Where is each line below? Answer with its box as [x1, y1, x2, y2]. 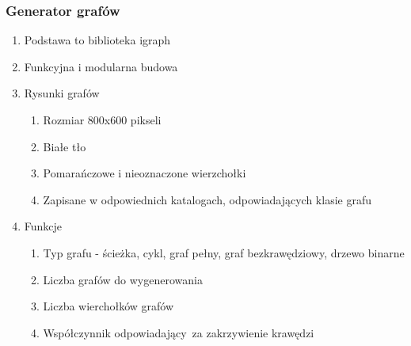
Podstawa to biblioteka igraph [24, 32, 171, 48]
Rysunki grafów [24, 85, 100, 101]
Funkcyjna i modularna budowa [24, 58, 178, 74]
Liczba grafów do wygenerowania [43, 271, 203, 287]
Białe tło [43, 138, 86, 154]
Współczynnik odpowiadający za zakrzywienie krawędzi [43, 324, 314, 340]
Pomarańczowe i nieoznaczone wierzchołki [43, 165, 246, 181]
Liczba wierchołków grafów [43, 298, 173, 314]
